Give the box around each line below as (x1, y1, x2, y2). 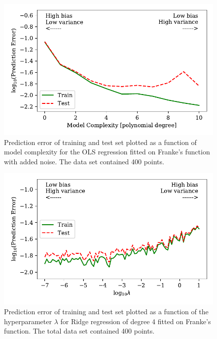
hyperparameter (4, 316, 52, 326)
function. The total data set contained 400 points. (4, 326, 155, 336)
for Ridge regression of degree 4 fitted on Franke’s (60, 316, 211, 326)
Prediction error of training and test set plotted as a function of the (4, 306, 209, 316)
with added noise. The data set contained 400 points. (4, 156, 164, 166)
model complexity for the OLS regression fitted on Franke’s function (4, 146, 210, 157)
